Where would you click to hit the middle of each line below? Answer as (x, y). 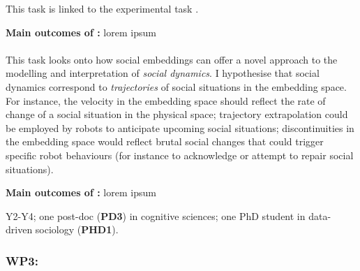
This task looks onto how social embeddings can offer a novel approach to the (172, 59)
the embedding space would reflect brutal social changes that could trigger (165, 141)
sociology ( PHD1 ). (77, 229)
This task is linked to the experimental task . (102, 8)
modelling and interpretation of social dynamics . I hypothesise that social (163, 73)
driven (19, 229)
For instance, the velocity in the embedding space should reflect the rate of (166, 100)
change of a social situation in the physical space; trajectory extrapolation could (177, 114)
